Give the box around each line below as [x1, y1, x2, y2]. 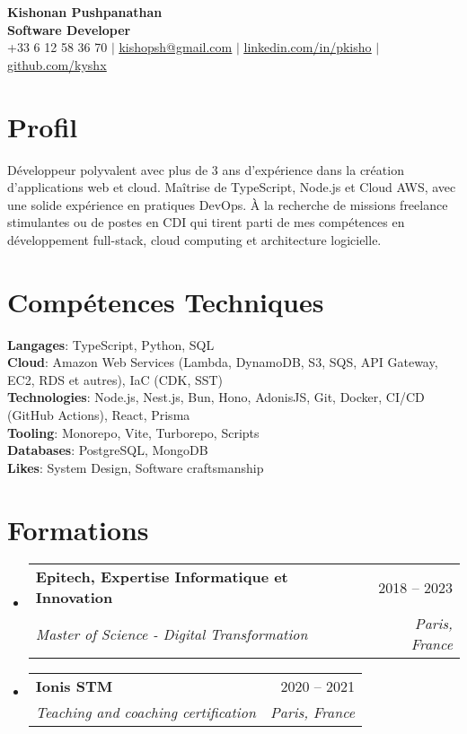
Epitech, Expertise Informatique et [35, 566, 288, 588]
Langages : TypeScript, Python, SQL [7, 335, 215, 354]
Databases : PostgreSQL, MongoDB [7, 441, 208, 459]
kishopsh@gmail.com [119, 38, 233, 57]
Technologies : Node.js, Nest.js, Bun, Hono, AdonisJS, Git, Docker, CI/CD [7, 388, 425, 406]
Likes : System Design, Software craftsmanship [7, 458, 264, 476]
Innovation [35, 587, 113, 608]
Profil [7, 108, 78, 144]
